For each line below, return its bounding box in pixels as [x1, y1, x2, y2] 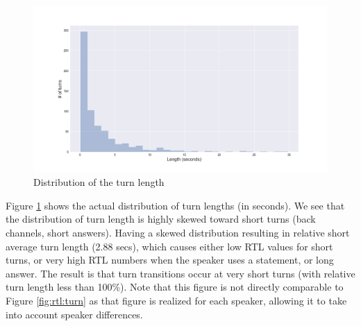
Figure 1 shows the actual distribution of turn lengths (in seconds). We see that [6, 198, 345, 212]
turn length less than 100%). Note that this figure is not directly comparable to [6, 280, 344, 294]
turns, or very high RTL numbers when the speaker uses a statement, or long [6, 252, 334, 267]
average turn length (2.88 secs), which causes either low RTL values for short [6, 239, 333, 253]
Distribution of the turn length [33, 175, 165, 189]
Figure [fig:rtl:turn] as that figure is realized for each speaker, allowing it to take [6, 293, 347, 307]
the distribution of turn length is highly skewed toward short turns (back [6, 212, 316, 226]
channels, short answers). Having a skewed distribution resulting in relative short [6, 225, 350, 239]
